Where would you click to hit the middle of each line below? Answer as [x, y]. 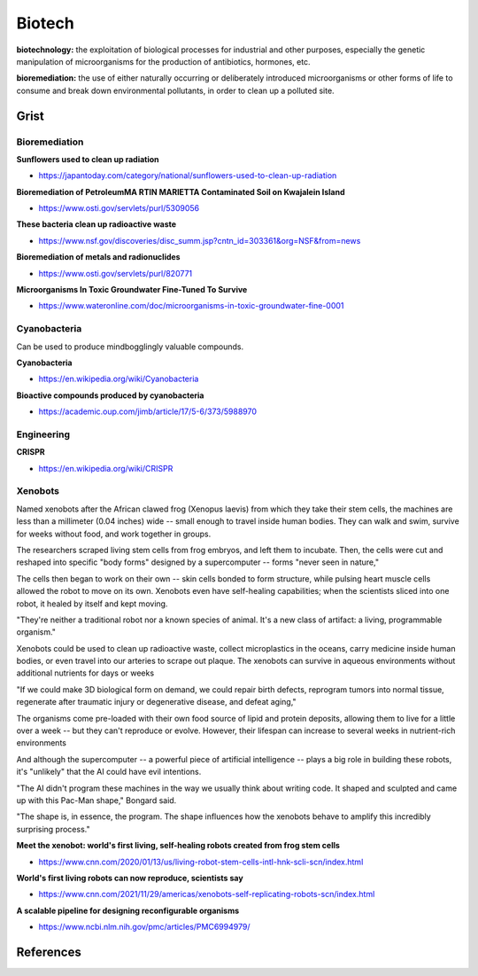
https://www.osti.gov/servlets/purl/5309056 [119, 208]
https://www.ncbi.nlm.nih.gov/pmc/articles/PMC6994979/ [144, 927]
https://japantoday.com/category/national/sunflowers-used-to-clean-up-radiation [188, 176]
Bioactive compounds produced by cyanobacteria [110, 395]
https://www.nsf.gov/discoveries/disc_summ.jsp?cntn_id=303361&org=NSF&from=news [200, 240]
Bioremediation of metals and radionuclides [98, 257]
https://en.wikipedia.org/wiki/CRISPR [106, 468]
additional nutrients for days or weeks [85, 673]
